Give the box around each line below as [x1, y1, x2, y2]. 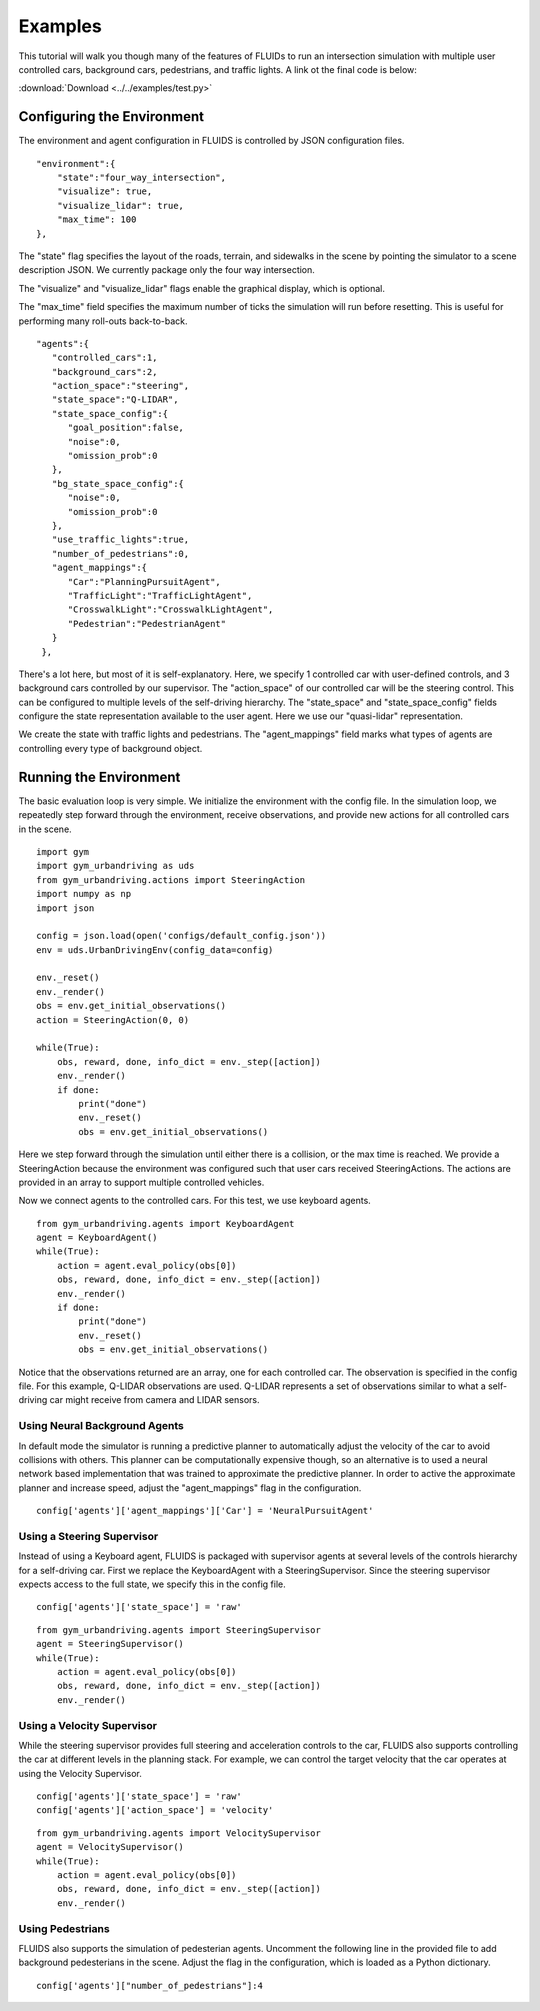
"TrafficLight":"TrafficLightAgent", [67, 590, 253, 601]
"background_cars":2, [51, 366, 158, 377]
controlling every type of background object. [18, 742, 203, 754]
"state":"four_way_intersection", [56, 172, 227, 184]
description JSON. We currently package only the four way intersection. [18, 264, 315, 276]
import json [36, 902, 95, 914]
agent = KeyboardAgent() [36, 1232, 158, 1244]
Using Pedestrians [18, 1921, 110, 1935]
